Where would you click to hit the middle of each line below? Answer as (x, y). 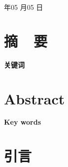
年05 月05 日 (24, 7)
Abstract (34, 98)
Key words (23, 122)
